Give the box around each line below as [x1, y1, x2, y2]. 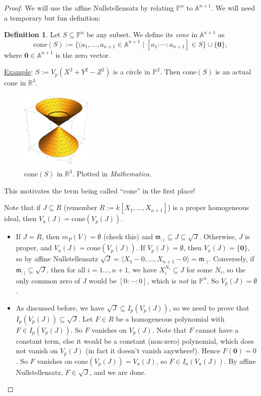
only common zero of [16, 275, 80, 285]
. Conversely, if [209, 253, 254, 264]
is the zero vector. [55, 49, 111, 60]
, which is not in [147, 275, 197, 285]
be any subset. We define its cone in [86, 29, 198, 40]
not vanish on [16, 345, 58, 356]
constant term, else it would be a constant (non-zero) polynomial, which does [16, 335, 254, 346]
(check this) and [103, 231, 153, 242]
